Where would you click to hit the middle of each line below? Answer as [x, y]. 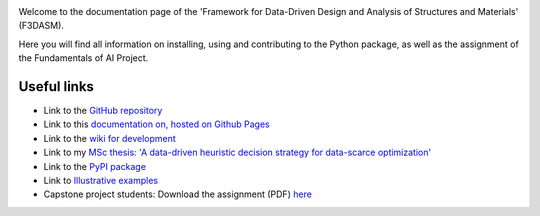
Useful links [56, 86]
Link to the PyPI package [95, 166]
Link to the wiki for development [110, 138]
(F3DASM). [41, 26]
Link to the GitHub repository [103, 111]
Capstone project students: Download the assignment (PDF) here [177, 194]
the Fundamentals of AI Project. [83, 58]
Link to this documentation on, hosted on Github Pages [156, 124]
